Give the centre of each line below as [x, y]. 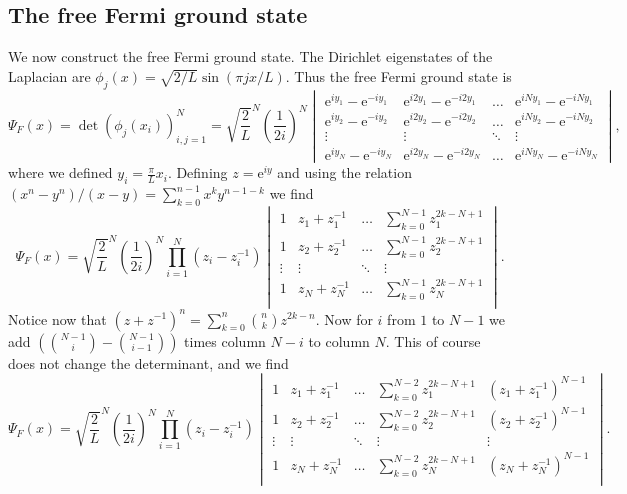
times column [225, 340]
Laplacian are [49, 75]
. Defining [197, 172]
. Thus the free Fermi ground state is [398, 75]
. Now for [344, 318]
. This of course [433, 340]
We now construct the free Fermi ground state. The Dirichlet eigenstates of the [250, 56]
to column [339, 340]
